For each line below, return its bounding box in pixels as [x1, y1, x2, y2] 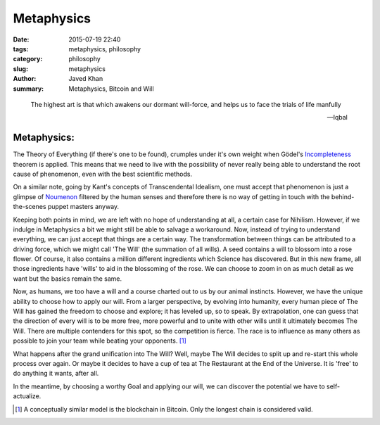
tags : [13, 44, 29, 53]
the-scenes [13, 203, 46, 211]
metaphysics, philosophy [68, 44, 141, 53]
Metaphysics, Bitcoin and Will [68, 84, 154, 93]
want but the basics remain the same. [13, 274, 122, 283]
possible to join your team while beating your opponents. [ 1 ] [13, 336, 186, 345]
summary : [13, 84, 44, 93]
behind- [331, 192, 355, 201]
